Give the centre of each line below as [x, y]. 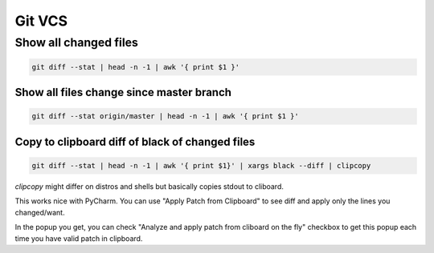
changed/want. [40, 212]
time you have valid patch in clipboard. [79, 238]
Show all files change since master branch [123, 92]
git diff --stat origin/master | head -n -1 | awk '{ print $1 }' [165, 116]
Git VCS [41, 21]
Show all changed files [76, 42]
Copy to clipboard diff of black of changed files [135, 141]
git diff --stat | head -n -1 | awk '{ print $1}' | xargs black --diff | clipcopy [201, 165]
